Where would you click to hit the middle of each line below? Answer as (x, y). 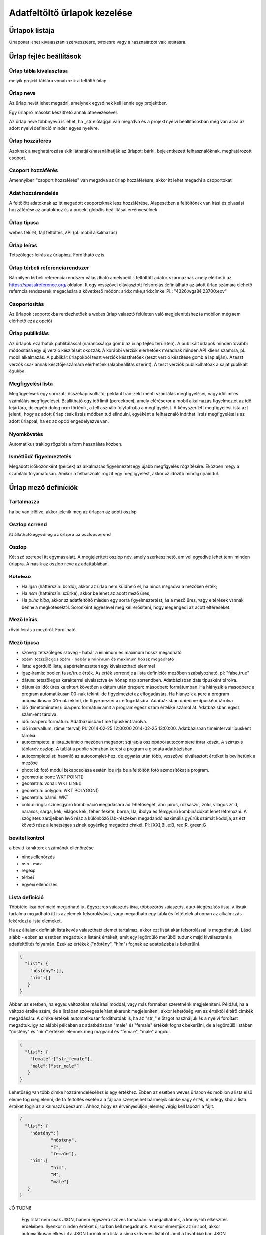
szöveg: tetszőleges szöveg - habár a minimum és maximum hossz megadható (101, 652)
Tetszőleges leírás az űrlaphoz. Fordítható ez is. (57, 255)
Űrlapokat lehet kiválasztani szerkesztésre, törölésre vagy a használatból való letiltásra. (98, 42)
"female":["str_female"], (61, 1059)
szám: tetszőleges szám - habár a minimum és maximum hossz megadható (98, 659)
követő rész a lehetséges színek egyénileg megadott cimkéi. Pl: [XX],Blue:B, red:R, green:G (114, 825)
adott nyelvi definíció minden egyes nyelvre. (54, 128)
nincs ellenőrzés (38, 857)
